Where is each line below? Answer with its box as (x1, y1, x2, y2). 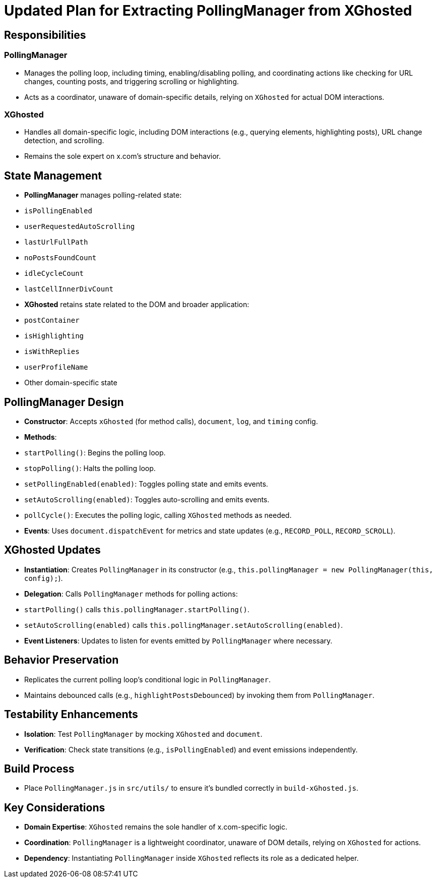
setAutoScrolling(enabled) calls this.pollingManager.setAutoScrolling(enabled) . (24, 620, 343, 629)
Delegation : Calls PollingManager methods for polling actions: (24, 589, 238, 598)
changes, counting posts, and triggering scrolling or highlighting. (24, 77, 239, 86)
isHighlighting (24, 332, 84, 340)
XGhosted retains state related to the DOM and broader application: (24, 300, 250, 309)
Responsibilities (4, 28, 86, 41)
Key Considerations (4, 801, 105, 814)
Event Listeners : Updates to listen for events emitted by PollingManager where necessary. (24, 636, 333, 645)
